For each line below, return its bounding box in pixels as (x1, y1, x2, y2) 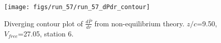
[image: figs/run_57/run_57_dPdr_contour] (4, 4, 150, 11)
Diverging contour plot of (4, 18, 83, 28)
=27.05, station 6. (18, 28, 74, 38)
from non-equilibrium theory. (94, 18, 185, 28)
